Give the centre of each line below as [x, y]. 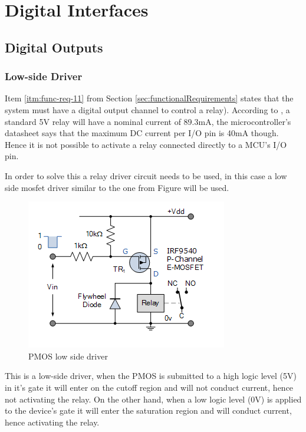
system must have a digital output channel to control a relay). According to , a [147, 109]
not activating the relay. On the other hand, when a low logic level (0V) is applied [153, 399]
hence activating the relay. [52, 422]
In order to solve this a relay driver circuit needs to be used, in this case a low [146, 175]
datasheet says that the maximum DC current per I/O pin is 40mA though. [142, 133]
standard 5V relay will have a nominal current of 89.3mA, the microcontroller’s [148, 121]
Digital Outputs [54, 47]
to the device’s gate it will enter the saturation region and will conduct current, [148, 410]
